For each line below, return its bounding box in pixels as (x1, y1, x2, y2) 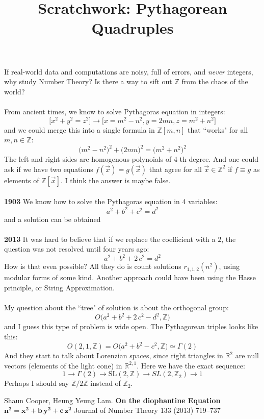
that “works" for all (188, 124, 248, 135)
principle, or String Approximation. (4, 282, 115, 293)
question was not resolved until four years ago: (4, 243, 149, 254)
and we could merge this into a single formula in (4, 124, 155, 135)
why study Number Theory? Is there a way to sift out (4, 76, 172, 87)
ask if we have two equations (4, 163, 93, 174)
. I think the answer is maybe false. (60, 175, 171, 185)
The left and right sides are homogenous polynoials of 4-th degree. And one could (4, 154, 258, 164)
